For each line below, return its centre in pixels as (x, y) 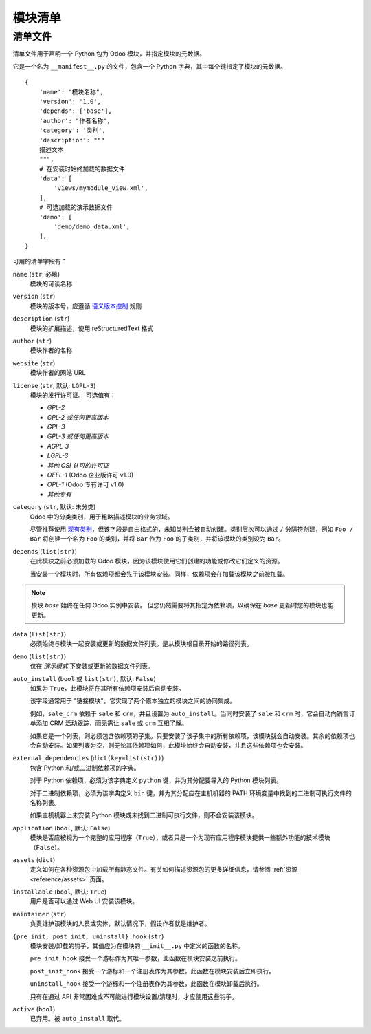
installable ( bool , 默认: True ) (60, 892)
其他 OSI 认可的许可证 (78, 465)
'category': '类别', (72, 130)
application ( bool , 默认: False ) (61, 828)
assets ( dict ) (34, 859)
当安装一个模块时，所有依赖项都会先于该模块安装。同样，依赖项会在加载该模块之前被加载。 (159, 574)
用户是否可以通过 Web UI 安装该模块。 (84, 901)
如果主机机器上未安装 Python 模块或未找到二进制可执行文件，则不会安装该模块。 (144, 815)
